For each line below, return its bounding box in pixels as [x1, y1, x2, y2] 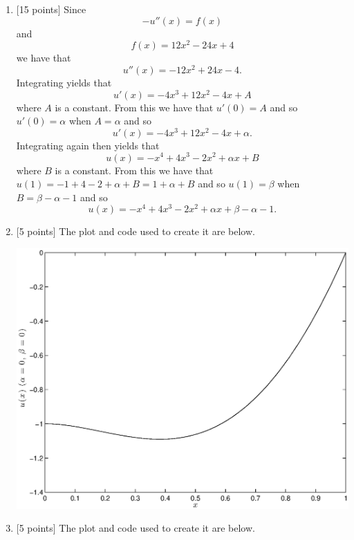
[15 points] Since [16, 2, 86, 16]
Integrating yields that [16, 75, 112, 89]
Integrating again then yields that [16, 138, 160, 152]
